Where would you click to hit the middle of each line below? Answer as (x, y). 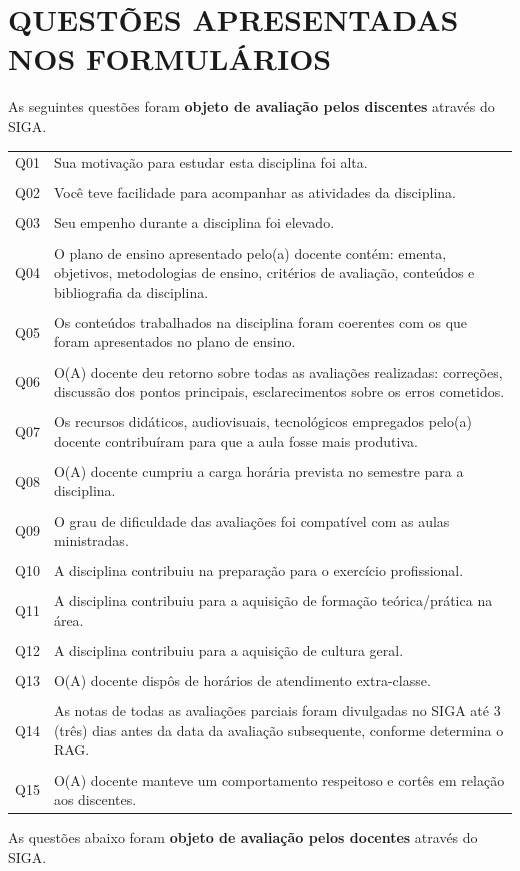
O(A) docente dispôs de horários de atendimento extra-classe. (242, 680)
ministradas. (91, 540)
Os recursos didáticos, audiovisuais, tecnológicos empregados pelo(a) (262, 421)
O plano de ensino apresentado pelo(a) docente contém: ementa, (250, 252)
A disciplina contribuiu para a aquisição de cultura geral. (228, 650)
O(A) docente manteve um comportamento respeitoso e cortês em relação (279, 779)
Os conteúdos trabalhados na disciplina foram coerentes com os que (260, 321)
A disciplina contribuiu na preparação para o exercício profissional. (258, 570)
